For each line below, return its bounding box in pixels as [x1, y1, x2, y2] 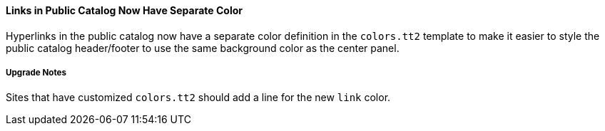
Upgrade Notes [6, 68, 66, 78]
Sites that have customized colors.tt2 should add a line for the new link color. [6, 91, 391, 104]
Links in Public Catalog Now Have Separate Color [6, 4, 243, 16]
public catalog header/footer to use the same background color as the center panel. [6, 41, 400, 54]
